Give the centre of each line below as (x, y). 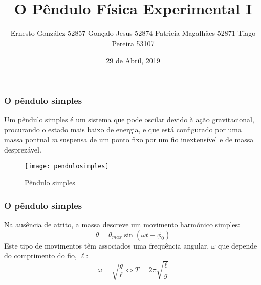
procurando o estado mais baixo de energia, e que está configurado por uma (123, 129)
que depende (238, 245)
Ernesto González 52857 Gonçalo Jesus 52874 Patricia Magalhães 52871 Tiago (133, 33)
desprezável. (23, 149)
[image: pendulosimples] (67, 166)
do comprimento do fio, (40, 255)
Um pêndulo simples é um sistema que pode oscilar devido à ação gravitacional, (129, 119)
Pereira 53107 (133, 43)
